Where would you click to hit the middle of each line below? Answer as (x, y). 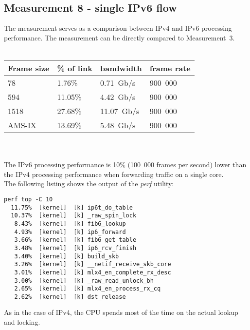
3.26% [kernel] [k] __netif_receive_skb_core (93, 264)
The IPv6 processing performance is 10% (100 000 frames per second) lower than (125, 165)
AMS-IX (22, 125)
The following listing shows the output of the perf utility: (89, 184)
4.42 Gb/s (118, 97)
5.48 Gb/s (118, 125)
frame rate (170, 68)
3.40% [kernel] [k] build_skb (67, 256)
